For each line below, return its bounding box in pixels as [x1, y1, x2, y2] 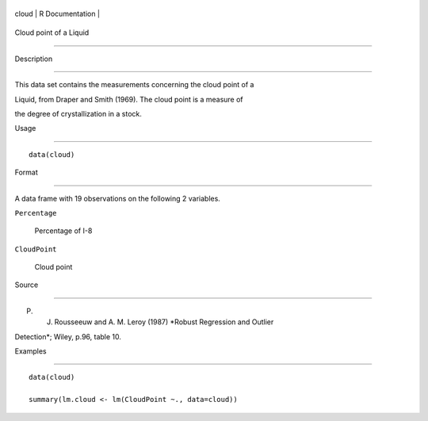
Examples [14, 346, 47, 356]
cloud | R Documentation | [14, 9, 101, 18]
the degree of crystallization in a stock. [14, 109, 143, 118]
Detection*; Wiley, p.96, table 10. [14, 331, 122, 341]
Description [14, 54, 53, 63]
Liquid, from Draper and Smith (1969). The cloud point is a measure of [14, 94, 243, 104]
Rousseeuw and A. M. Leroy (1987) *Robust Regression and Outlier [54, 317, 274, 327]
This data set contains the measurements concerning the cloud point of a [14, 80, 254, 90]
